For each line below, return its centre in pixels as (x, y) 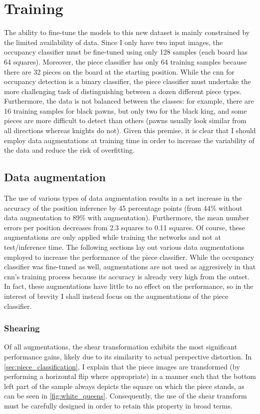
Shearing (22, 328)
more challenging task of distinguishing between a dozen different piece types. (123, 91)
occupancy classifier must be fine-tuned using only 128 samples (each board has (126, 52)
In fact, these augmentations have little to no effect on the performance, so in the (129, 286)
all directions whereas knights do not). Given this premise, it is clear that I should (130, 130)
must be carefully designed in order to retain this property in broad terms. (118, 405)
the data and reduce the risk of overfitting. (69, 150)
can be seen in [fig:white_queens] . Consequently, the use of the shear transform (125, 396)
